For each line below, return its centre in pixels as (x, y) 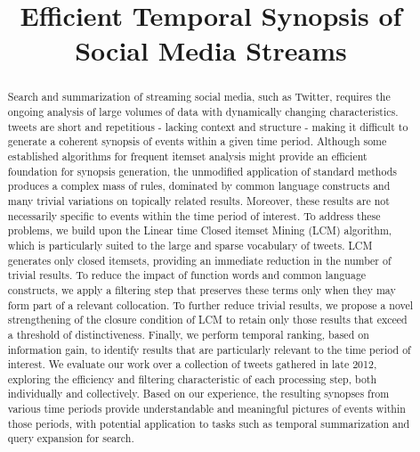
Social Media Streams (211, 50)
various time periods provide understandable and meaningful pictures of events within (206, 409)
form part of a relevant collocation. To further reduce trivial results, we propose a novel (210, 304)
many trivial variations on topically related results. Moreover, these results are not (198, 200)
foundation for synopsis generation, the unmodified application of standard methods (202, 171)
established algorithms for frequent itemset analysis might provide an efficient (187, 156)
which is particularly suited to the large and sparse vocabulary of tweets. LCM (190, 245)
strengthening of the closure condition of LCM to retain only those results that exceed (207, 320)
